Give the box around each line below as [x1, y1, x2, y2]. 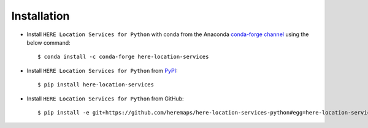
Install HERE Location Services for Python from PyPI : [26, 67, 178, 74]
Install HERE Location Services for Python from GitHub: [26, 95, 184, 102]
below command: [26, 39, 71, 46]
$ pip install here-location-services [37, 81, 155, 88]
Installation [11, 9, 70, 23]
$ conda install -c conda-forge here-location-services [37, 53, 209, 61]
